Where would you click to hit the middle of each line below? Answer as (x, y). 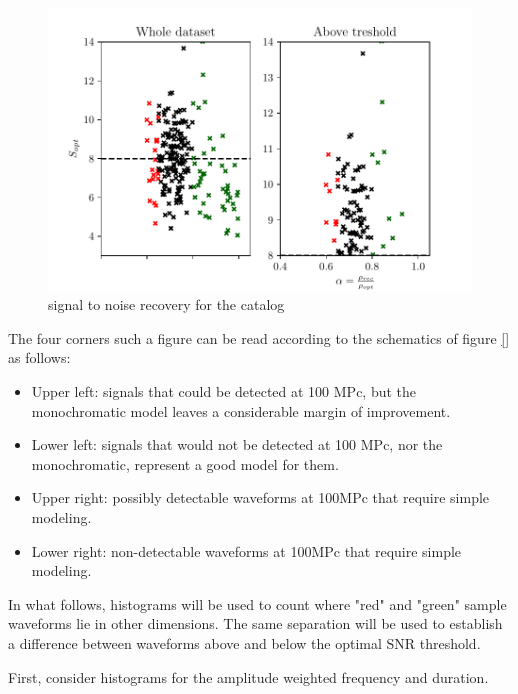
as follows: (39, 357)
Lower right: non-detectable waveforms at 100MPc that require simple (246, 550)
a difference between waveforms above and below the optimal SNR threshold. (244, 642)
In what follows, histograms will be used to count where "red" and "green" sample (257, 603)
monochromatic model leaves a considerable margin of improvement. (241, 410)
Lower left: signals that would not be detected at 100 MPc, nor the (237, 444)
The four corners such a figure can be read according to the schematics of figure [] (259, 337)
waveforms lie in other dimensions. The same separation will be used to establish (255, 623)
